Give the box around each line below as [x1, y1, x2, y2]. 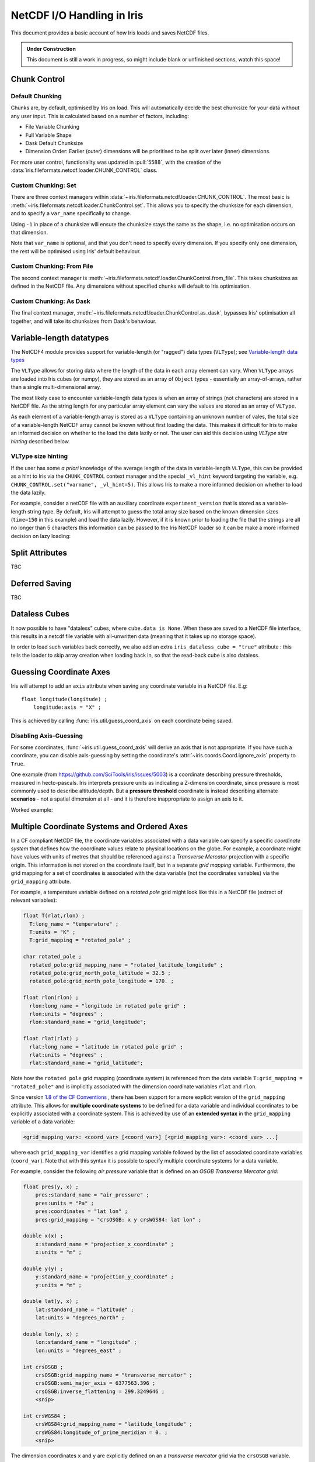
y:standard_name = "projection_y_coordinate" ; [35, 1274, 174, 1280]
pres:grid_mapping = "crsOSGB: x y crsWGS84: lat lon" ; [35, 1216, 202, 1223]
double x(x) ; [23, 1233, 64, 1239]
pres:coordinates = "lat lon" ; [35, 1208, 128, 1215]
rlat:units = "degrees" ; [29, 1051, 103, 1058]
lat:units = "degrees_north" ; [35, 1315, 125, 1321]
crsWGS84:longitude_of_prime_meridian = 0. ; [35, 1429, 168, 1436]
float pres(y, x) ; [23, 1184, 79, 1190]
